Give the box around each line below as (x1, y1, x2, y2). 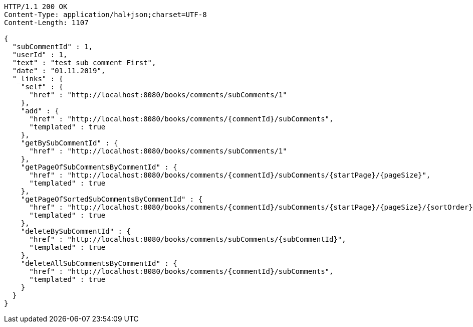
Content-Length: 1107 (4, 19, 89, 27)
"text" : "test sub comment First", (12, 59, 156, 67)
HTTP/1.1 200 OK (4, 3, 68, 11)
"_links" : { (12, 75, 64, 83)
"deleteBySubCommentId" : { (21, 227, 131, 235)
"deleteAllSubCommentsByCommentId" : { (21, 259, 177, 267)
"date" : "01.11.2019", (12, 67, 106, 75)
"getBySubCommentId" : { (21, 139, 118, 147)
